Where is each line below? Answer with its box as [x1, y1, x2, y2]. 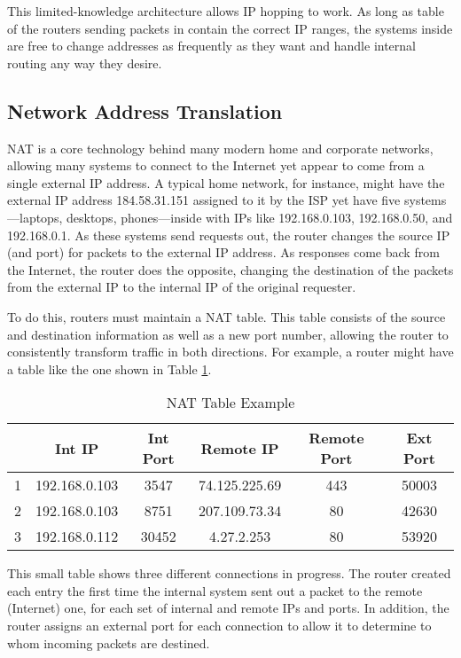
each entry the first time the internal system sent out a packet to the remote [7, 581, 423, 599]
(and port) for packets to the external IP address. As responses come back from [7, 243, 440, 262]
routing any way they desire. [7, 53, 162, 72]
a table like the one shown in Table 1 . [7, 359, 212, 378]
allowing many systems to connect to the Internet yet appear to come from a [7, 156, 425, 175]
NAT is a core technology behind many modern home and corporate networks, [7, 138, 434, 157]
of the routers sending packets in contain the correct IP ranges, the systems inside [7, 19, 453, 37]
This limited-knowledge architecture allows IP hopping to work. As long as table [7, 2, 444, 20]
